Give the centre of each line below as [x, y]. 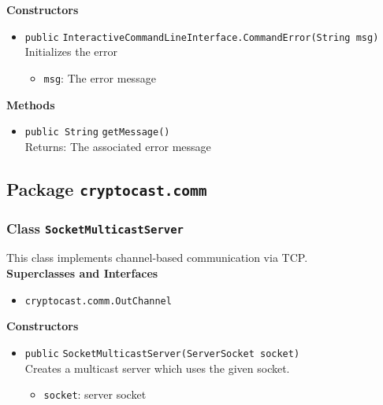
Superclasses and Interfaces [82, 273]
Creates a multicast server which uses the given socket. [157, 368]
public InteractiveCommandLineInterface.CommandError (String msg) [202, 37]
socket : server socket [95, 394]
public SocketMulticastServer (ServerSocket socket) [162, 353]
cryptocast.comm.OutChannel [98, 301]
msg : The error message [100, 77]
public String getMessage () [97, 133]
